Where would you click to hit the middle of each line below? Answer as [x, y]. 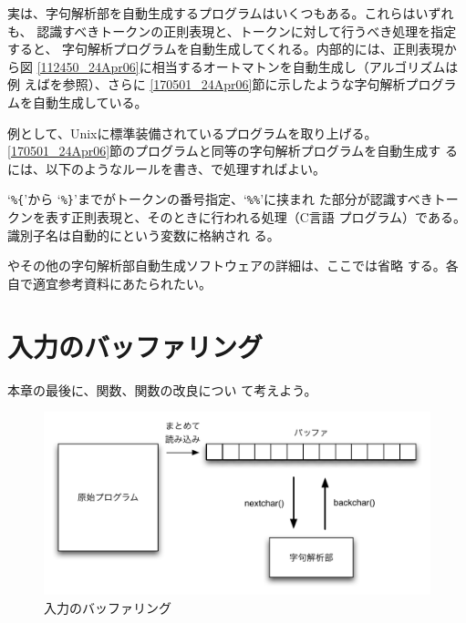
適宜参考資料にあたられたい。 [122, 283]
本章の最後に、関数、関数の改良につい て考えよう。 [162, 389]
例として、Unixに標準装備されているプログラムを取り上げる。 [192, 133]
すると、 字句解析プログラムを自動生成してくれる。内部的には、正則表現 [226, 49]
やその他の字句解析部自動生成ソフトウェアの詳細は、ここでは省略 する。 [227, 266]
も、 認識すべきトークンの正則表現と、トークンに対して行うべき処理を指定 [232, 31]
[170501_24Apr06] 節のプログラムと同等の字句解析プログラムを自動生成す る [233, 151]
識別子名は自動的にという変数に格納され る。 [144, 235]
